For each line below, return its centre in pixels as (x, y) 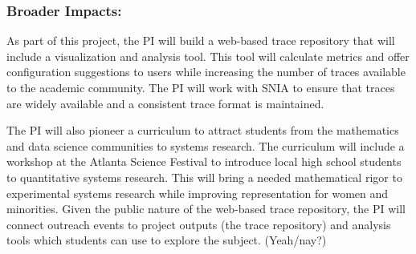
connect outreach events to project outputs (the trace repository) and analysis (199, 224)
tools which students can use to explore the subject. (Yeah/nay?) (167, 240)
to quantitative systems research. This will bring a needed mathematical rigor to (204, 177)
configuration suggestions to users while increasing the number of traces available (206, 72)
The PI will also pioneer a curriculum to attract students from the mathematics (203, 130)
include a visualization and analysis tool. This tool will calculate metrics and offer (208, 56)
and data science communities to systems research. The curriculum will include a (206, 145)
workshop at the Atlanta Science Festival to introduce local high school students (204, 161)
